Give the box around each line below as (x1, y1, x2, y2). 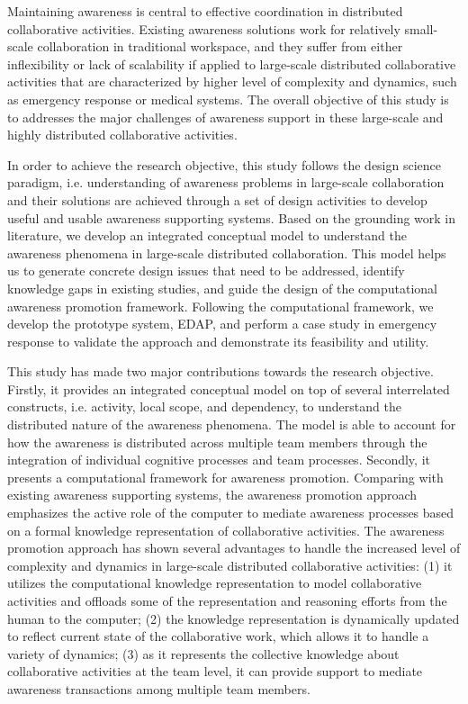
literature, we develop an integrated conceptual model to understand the (7, 226, 407, 245)
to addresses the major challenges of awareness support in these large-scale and (7, 107, 444, 126)
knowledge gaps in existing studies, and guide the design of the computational (7, 278, 437, 297)
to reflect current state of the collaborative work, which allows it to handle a (7, 627, 429, 645)
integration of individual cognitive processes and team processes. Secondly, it (7, 450, 430, 469)
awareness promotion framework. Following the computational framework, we (7, 296, 434, 315)
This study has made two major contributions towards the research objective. (7, 362, 434, 381)
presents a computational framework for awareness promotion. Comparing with (7, 467, 444, 486)
